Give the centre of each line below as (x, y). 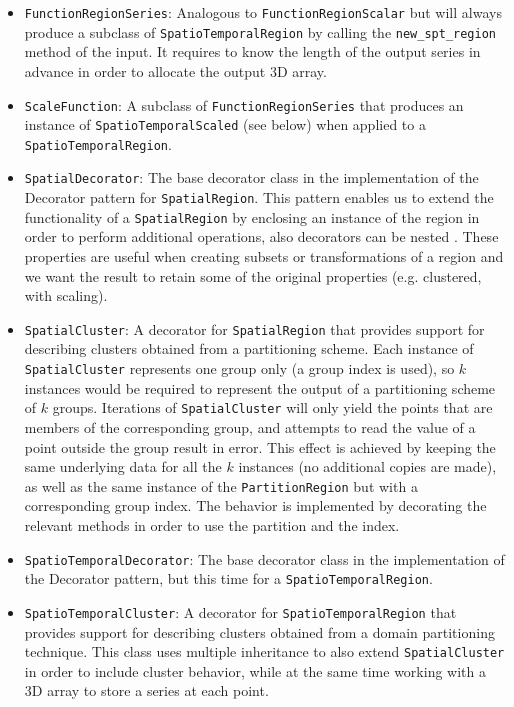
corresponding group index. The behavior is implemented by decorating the (255, 505)
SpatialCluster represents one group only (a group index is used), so (239, 368)
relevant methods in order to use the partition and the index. (212, 525)
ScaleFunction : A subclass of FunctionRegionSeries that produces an (244, 104)
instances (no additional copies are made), (367, 466)
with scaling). (66, 295)
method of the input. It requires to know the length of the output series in (252, 51)
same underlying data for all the (123, 466)
